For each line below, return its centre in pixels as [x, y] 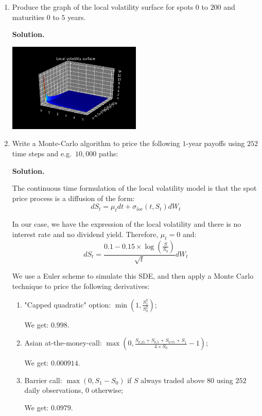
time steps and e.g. [42, 153]
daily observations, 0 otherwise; [74, 390]
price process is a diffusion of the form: [73, 198]
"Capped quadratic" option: [68, 304]
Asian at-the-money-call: [63, 343]
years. [77, 17]
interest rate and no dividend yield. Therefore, [85, 234]
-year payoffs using [215, 143]
